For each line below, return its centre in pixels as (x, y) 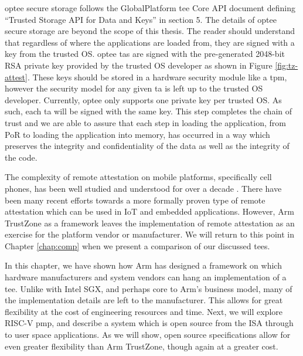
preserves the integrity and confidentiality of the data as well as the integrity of (147, 146)
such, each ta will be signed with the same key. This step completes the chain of (149, 111)
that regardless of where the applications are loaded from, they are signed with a (150, 42)
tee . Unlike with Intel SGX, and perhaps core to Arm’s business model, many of (149, 288)
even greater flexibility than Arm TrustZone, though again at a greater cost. (142, 346)
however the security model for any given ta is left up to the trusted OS (134, 88)
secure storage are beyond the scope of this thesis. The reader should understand (150, 31)
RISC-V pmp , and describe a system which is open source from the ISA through (149, 323)
